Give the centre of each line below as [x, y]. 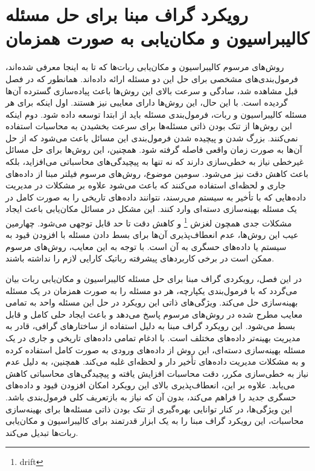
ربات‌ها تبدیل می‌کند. [42, 432]
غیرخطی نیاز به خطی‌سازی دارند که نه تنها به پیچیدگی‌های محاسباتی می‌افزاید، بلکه [155, 162]
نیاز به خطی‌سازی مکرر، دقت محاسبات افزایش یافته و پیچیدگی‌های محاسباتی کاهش [157, 373]
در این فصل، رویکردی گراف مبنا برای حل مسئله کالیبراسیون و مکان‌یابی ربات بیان [154, 279]
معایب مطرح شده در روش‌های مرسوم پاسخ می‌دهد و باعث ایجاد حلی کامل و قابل [154, 314]
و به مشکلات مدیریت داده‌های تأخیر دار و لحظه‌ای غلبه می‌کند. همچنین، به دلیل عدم [155, 361]
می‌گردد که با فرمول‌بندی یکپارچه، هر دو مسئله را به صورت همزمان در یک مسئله [151, 290]
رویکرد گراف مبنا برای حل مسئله [127, 14]
